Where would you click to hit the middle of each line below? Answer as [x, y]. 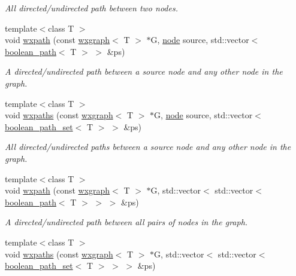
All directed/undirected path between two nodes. [91, 8]
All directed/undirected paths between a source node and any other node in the [148, 147]
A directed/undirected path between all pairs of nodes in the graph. [126, 222]
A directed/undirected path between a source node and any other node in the [144, 71]
